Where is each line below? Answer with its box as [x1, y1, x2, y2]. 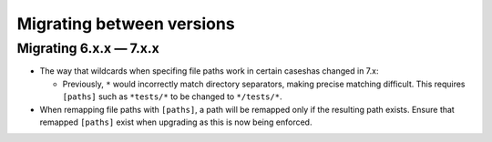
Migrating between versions [16, 14, 236, 34]
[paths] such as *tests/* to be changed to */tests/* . [62, 91, 282, 102]
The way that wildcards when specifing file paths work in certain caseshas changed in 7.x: [39, 66, 379, 76]
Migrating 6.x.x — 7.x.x [16, 40, 159, 56]
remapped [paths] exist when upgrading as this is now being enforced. [39, 117, 313, 127]
